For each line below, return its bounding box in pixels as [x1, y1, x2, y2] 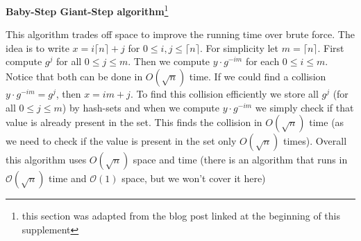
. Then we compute [128, 54, 210, 69]
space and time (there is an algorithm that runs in [133, 152, 348, 167]
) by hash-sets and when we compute [62, 100, 219, 114]
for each [245, 54, 280, 69]
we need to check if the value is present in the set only [6, 134, 237, 148]
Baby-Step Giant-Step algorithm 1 [6, 2, 169, 18]
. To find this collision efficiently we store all [130, 87, 319, 101]
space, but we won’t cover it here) [121, 171, 266, 186]
